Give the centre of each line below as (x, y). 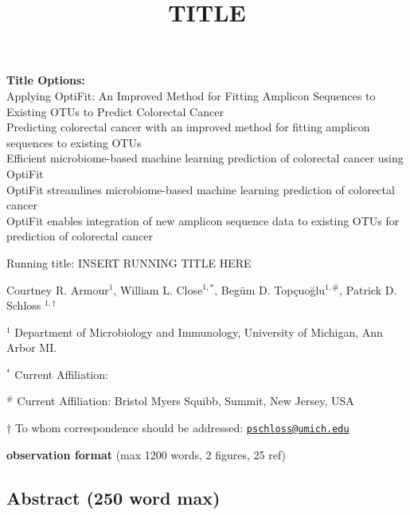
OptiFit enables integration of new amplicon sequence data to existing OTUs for (203, 220)
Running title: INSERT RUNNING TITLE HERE (129, 262)
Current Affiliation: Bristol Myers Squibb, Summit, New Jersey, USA (185, 401)
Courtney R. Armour (58, 289)
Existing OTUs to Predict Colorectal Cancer (115, 111)
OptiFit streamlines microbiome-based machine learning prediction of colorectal (201, 189)
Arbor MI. (32, 347)
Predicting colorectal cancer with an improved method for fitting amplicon (188, 127)
